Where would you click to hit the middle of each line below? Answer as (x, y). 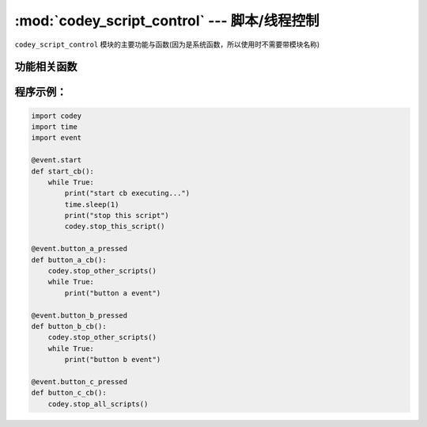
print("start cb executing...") (127, 193)
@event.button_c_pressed (79, 381)
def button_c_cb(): (69, 393)
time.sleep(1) (92, 204)
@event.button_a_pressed (79, 249)
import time (55, 126)
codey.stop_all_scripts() (98, 404)
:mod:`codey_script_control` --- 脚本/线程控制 (167, 21)
